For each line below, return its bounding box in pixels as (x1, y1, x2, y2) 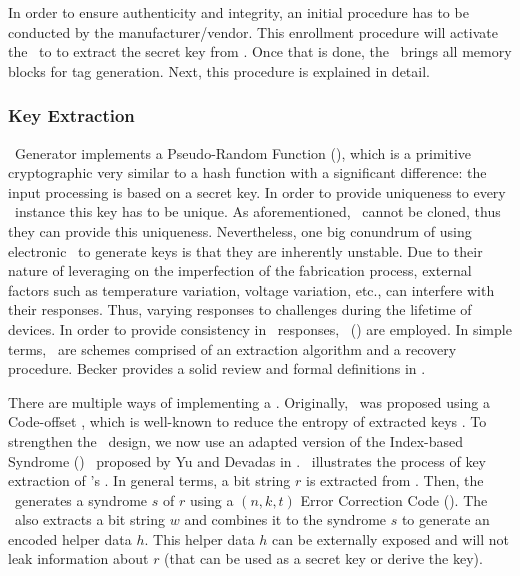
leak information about (8, 548, 149, 569)
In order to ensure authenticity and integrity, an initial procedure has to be (8, 2, 469, 22)
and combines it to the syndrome (184, 509, 387, 530)
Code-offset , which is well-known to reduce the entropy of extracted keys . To (8, 411, 487, 432)
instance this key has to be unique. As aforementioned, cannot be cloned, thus (14, 201, 501, 222)
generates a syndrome (14, 489, 148, 510)
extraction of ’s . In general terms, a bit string (8, 470, 291, 491)
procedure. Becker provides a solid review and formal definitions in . (8, 358, 426, 379)
